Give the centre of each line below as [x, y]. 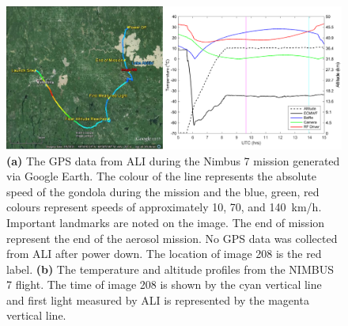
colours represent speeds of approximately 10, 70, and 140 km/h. [164, 207]
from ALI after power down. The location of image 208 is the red [164, 254]
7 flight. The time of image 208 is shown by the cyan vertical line [164, 284]
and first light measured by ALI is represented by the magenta [158, 299]
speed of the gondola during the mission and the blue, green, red [163, 191]
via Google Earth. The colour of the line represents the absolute [161, 176]
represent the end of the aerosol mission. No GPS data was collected [172, 238]
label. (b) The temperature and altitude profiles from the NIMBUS [170, 269]
